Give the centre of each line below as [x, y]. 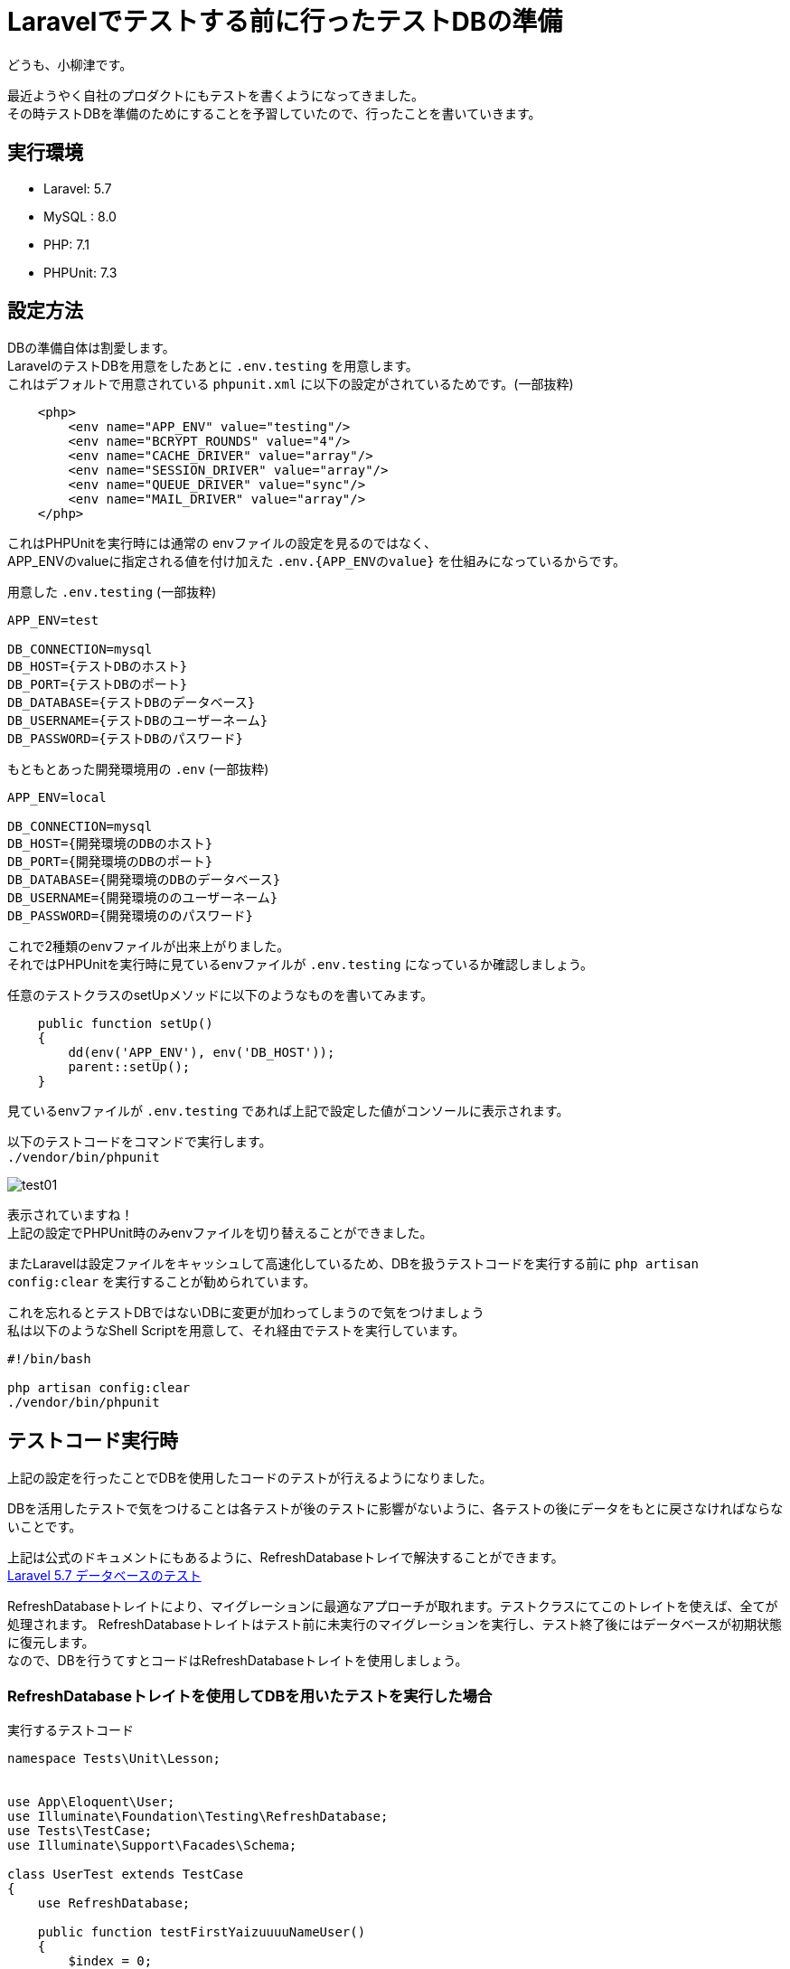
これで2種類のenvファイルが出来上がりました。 [149, 947]
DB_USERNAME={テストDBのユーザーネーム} [138, 721]
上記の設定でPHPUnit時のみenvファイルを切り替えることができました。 [220, 1233]
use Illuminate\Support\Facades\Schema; [152, 1846]
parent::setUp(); [129, 1067]
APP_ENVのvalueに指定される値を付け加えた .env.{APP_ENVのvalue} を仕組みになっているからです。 [317, 561]
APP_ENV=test [53, 621]
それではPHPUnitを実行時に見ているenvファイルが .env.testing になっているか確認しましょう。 [301, 965]
